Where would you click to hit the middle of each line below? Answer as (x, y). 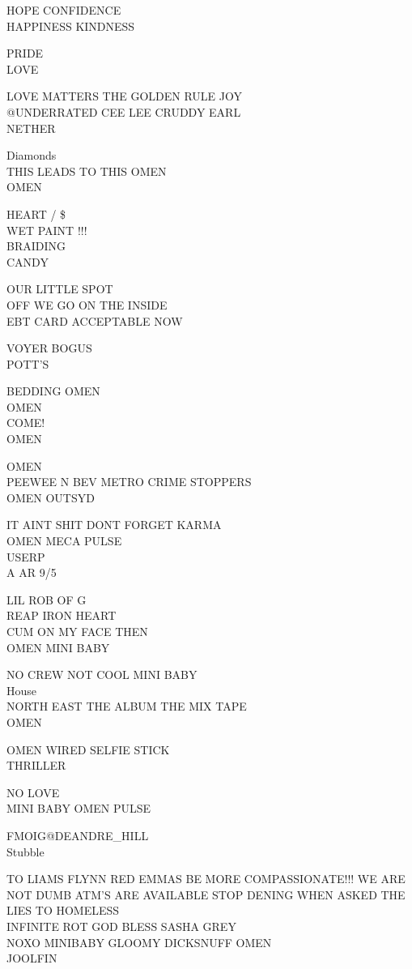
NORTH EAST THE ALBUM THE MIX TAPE (127, 706)
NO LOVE (33, 792)
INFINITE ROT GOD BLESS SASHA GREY (121, 926)
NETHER (31, 128)
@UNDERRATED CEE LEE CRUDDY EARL (124, 111)
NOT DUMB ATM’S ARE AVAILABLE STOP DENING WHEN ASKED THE (206, 894)
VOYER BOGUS (49, 348)
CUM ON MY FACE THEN (77, 631)
